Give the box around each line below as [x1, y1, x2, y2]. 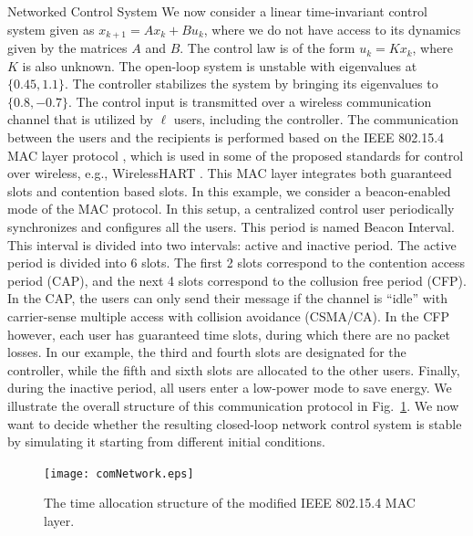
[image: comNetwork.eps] [44, 467, 194, 480]
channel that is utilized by [7, 110, 153, 129]
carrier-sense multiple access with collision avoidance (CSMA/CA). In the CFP [7, 306, 450, 325]
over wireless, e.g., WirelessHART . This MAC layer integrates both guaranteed [7, 163, 452, 183]
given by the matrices [7, 38, 128, 58]
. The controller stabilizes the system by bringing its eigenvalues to [65, 74, 438, 93]
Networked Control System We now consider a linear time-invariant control [7, 2, 427, 20]
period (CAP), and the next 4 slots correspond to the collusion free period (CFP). [7, 270, 467, 289]
